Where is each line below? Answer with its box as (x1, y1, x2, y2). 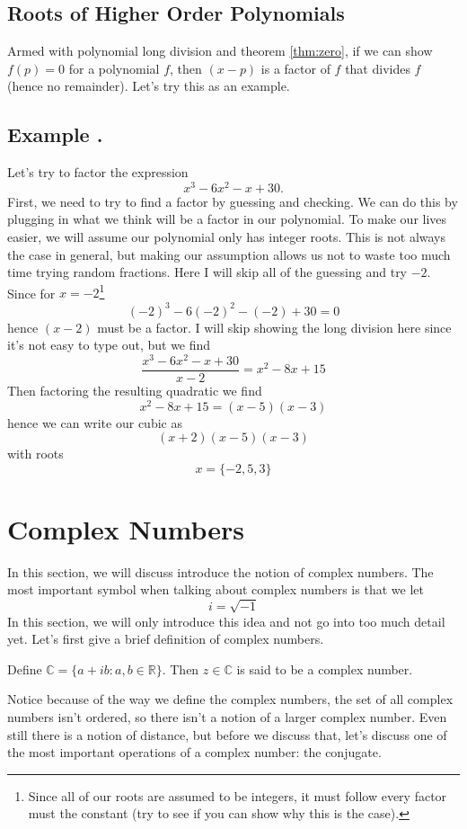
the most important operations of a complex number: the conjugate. (7, 743, 382, 762)
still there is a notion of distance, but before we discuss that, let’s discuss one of (7, 725, 447, 744)
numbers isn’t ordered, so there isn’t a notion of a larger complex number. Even (7, 708, 447, 726)
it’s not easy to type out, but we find (7, 335, 211, 354)
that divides (345, 58, 410, 77)
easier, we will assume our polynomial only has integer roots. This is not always (7, 227, 446, 246)
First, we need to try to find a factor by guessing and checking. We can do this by (7, 192, 458, 210)
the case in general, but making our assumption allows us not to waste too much (7, 245, 451, 263)
